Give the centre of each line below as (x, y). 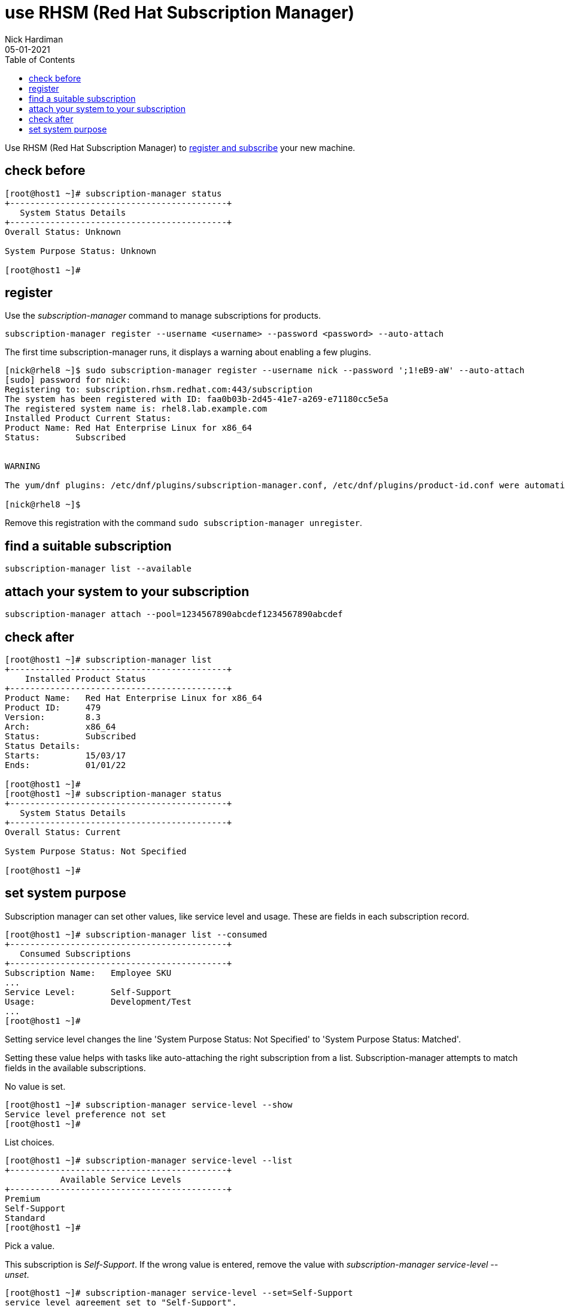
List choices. (30, 1142)
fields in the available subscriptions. (75, 1068)
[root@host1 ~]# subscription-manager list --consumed (136, 934)
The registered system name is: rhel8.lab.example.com (136, 409)
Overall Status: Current (63, 832)
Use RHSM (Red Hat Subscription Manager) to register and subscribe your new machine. (180, 147)
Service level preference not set (86, 1114)
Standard (25, 1218)
